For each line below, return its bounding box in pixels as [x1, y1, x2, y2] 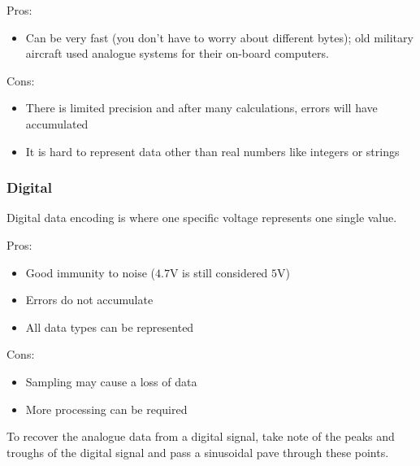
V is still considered [169, 263, 268, 281]
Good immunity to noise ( [25, 263, 156, 281]
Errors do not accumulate [25, 291, 154, 308]
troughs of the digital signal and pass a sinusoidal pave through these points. [6, 443, 389, 460]
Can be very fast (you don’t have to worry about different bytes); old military [25, 28, 414, 46]
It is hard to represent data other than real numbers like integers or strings [25, 142, 400, 159]
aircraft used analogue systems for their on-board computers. [25, 45, 329, 62]
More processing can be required [25, 400, 188, 417]
